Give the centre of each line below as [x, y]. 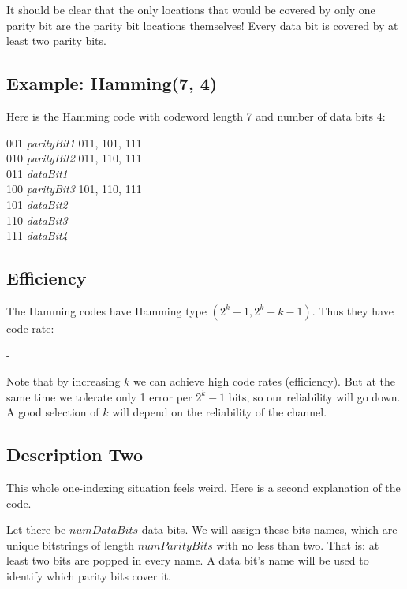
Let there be [36, 529]
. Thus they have [353, 310]
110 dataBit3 [37, 220]
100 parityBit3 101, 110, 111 [74, 189]
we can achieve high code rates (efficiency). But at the [264, 381]
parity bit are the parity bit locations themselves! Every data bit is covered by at [202, 25]
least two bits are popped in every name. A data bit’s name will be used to [188, 560]
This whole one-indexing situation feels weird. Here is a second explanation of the [203, 488]
